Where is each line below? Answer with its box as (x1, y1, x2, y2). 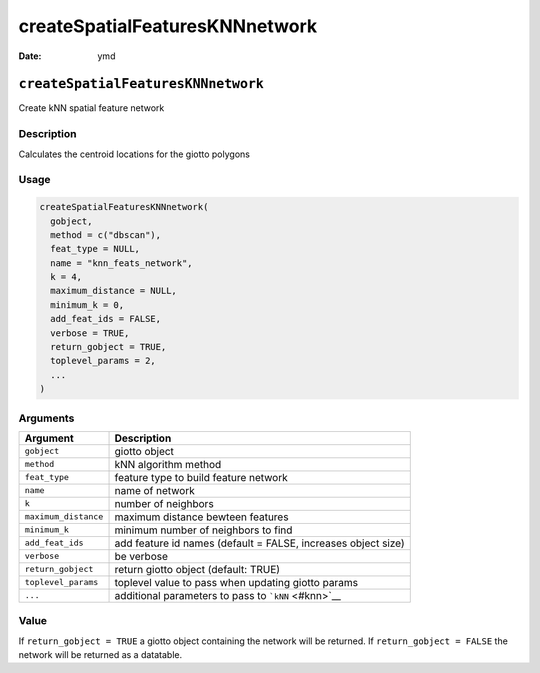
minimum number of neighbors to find (114, 523, 293, 537)
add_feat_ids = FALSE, (50, 313, 162, 325)
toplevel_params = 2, (50, 355, 157, 367)
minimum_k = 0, (50, 299, 125, 310)
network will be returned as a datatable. (18, 649, 183, 661)
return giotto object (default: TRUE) (114, 562, 280, 576)
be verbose (114, 549, 169, 563)
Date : (18, 50, 42, 62)
